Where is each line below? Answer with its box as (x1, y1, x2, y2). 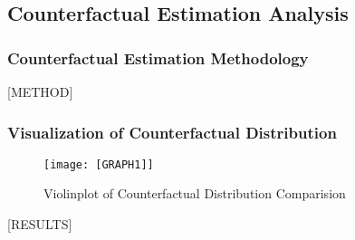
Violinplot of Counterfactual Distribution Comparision (43, 184, 346, 203)
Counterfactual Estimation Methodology (7, 46, 309, 69)
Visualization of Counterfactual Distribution (7, 120, 337, 143)
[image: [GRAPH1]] (43, 158, 154, 171)
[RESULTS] (7, 215, 72, 234)
